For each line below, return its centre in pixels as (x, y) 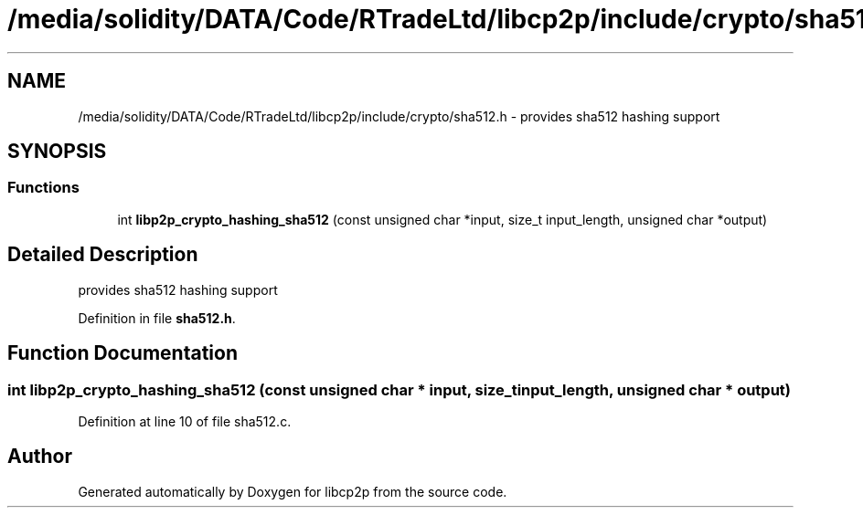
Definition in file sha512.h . (157, 318)
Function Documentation (123, 353)
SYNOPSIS (57, 152)
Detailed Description (103, 255)
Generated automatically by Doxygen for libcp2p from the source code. (293, 491)
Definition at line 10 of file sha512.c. (185, 421)
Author (40, 457)
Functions (43, 188)
